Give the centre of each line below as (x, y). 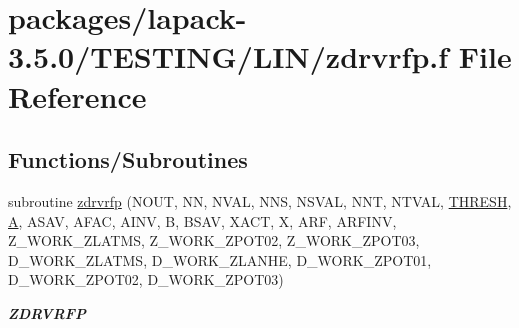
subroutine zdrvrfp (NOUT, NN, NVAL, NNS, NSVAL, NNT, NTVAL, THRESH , (260, 200)
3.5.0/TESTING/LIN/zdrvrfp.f (228, 56)
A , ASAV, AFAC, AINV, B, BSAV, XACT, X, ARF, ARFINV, (202, 220)
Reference (77, 95)
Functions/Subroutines (128, 159)
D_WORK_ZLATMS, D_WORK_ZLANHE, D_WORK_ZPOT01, (220, 259)
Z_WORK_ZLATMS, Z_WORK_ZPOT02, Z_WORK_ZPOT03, (214, 240)
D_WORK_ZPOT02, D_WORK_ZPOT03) (146, 279)
